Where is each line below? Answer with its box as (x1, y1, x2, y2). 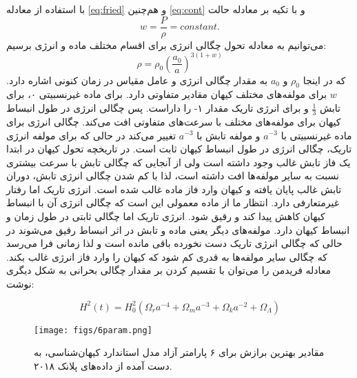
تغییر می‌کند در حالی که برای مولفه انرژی (6, 128, 176, 142)
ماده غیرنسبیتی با (280, 128, 352, 142)
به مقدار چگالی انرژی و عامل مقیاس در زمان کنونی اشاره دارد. (6, 72, 268, 87)
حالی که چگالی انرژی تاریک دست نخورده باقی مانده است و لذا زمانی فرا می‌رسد (6, 236, 343, 250)
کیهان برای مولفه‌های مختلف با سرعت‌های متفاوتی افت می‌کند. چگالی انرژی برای (6, 114, 341, 128)
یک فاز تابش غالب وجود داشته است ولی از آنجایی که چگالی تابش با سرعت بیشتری (6, 155, 351, 169)
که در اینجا (303, 72, 346, 87)
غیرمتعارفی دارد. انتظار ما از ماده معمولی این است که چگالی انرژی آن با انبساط (6, 195, 340, 210)
